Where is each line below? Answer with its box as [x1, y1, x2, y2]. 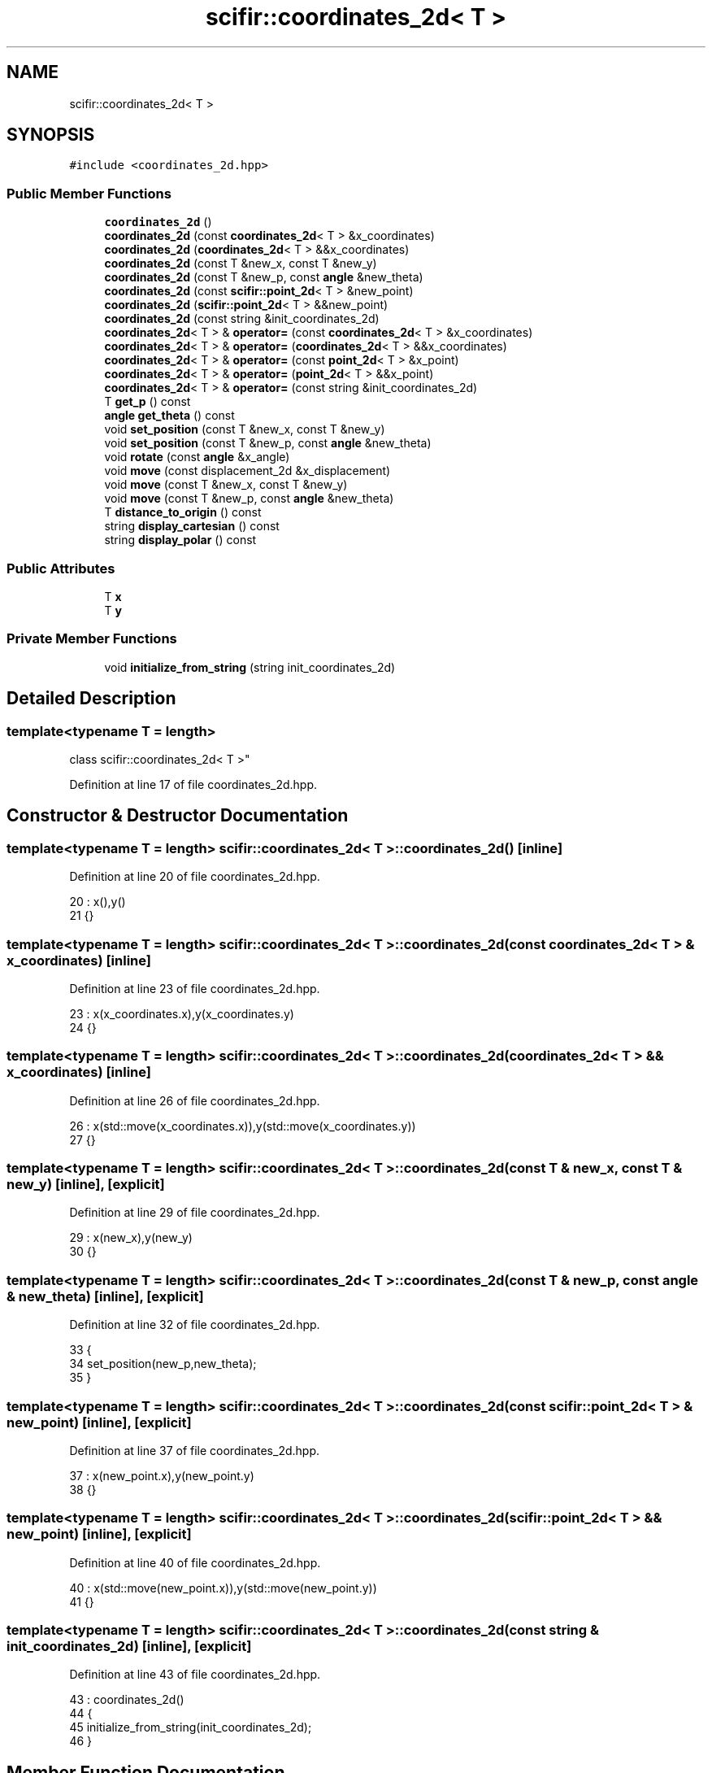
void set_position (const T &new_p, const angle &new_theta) [104, 436, 432, 451]
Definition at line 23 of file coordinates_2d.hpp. [69, 981, 320, 995]
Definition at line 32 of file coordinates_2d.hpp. [69, 1318, 320, 1332]
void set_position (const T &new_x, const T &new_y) [104, 422, 385, 437]
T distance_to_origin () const [104, 505, 262, 520]
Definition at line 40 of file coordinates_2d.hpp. [69, 1555, 321, 1570]
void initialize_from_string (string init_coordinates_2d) [104, 660, 396, 674]
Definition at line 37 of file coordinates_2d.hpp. [69, 1443, 319, 1457]
